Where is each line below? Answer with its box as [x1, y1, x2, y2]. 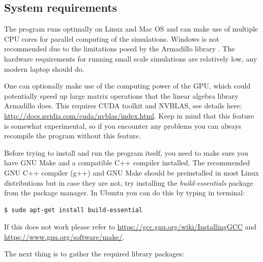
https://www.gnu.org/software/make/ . [4, 231, 125, 242]
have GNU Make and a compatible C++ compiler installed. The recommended [4, 157, 250, 168]
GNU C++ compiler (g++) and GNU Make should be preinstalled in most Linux [4, 167, 259, 178]
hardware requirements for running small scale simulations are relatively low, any [4, 53, 257, 64]
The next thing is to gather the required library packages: [4, 248, 184, 259]
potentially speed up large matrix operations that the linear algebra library [4, 90, 239, 101]
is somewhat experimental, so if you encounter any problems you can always [4, 120, 242, 131]
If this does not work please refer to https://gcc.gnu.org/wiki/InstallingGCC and [4, 221, 257, 232]
